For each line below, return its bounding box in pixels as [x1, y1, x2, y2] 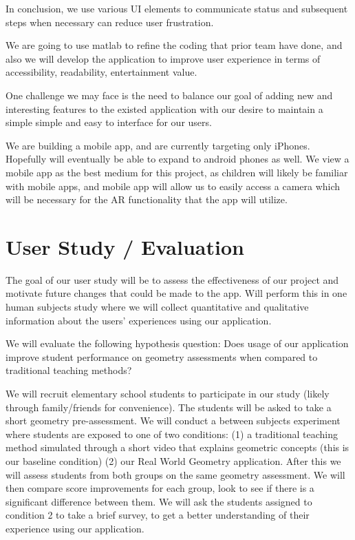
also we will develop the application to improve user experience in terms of [6, 51, 321, 65]
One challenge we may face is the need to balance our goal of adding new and [6, 87, 333, 102]
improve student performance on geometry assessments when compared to [6, 349, 318, 364]
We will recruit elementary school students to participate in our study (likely [6, 386, 330, 400]
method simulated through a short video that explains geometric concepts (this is [6, 440, 349, 455]
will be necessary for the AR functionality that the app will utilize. [6, 192, 288, 207]
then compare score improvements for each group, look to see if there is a [6, 481, 314, 495]
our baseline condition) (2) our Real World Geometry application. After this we [6, 453, 341, 468]
